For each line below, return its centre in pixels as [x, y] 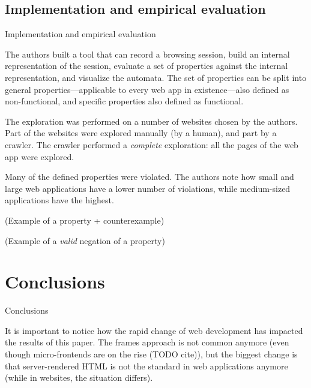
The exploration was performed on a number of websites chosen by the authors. [151, 121]
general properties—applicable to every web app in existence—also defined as [147, 89]
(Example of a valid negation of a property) [85, 240]
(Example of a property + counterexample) [85, 220]
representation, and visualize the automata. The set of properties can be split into [156, 77]
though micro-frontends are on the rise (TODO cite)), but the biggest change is [151, 354]
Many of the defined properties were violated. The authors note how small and [149, 177]
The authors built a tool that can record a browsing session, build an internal [147, 54]
